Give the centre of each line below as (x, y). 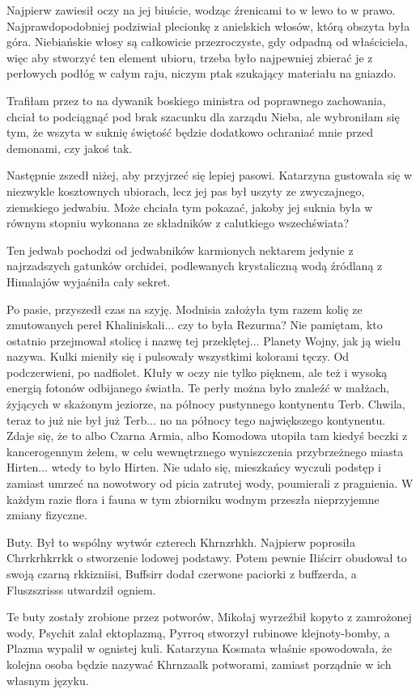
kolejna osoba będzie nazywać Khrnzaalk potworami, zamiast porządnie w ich (199, 664)
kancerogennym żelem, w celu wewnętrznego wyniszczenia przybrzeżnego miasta (205, 451)
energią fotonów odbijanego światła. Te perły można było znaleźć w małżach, (198, 388)
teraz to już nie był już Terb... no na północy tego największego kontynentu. (196, 419)
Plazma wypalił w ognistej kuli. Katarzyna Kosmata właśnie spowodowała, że (199, 648)
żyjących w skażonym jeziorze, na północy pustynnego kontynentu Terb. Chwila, (206, 404)
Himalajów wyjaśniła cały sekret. (89, 281)
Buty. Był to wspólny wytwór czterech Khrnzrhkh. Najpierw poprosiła (181, 542)
